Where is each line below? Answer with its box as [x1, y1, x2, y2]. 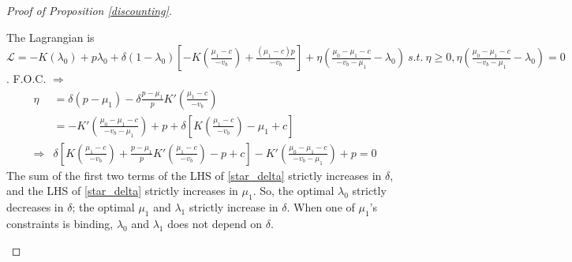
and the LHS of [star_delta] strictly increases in [6, 182, 238, 199]
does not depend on [167, 215, 263, 232]
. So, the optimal [252, 182, 335, 199]
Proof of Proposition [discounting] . [6, 2, 173, 18]
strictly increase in [189, 199, 279, 215]
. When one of [286, 199, 355, 215]
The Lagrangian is [6, 28, 95, 45]
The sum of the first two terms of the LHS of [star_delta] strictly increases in [6, 167, 382, 183]
